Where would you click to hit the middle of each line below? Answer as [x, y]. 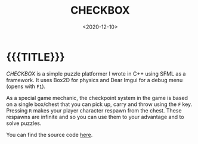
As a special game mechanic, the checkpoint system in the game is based [97, 98]
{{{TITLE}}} [35, 57]
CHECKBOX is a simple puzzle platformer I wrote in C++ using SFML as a [96, 73]
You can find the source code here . [49, 134]
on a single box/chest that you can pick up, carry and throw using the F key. [99, 104]
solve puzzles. [24, 123]
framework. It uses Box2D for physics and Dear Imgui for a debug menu [95, 80]
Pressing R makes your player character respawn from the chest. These [94, 110]
